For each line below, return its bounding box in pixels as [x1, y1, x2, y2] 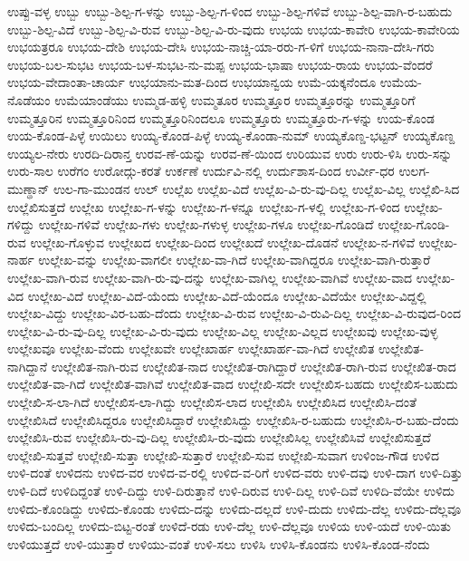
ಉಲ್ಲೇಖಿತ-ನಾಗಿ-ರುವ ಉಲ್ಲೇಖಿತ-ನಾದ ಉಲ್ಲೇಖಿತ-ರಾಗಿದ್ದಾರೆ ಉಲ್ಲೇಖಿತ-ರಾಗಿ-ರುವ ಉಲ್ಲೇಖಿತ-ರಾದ [51, 356, 456, 375]
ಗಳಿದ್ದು [7, 215, 34, 234]
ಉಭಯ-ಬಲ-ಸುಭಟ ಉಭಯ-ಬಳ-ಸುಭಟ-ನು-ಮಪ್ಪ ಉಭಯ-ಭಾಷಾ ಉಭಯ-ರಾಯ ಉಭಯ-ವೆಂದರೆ [7, 54, 433, 73]
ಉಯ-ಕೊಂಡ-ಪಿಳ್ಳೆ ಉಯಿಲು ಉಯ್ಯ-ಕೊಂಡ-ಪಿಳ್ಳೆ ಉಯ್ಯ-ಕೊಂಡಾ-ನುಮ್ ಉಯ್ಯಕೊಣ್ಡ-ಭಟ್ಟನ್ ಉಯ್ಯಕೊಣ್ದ [7, 126, 455, 145]
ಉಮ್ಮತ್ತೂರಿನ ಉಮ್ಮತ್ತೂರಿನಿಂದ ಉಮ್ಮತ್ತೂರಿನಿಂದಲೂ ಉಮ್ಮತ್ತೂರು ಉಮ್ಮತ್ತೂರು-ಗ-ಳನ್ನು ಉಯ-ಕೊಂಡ [7, 108, 435, 127]
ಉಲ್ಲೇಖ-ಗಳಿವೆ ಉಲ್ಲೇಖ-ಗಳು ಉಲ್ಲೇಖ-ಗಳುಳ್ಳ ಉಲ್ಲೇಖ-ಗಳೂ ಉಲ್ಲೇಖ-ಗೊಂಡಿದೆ [38, 215, 374, 234]
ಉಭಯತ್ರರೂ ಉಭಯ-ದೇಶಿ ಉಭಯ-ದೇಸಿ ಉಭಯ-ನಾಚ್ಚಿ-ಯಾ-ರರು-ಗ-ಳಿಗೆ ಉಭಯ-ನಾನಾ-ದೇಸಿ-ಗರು [7, 37, 435, 56]
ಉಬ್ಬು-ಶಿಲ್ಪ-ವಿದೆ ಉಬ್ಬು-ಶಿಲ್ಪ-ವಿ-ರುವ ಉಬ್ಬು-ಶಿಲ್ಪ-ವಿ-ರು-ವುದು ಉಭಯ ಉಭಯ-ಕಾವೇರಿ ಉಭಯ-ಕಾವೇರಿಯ [7, 19, 460, 38]
